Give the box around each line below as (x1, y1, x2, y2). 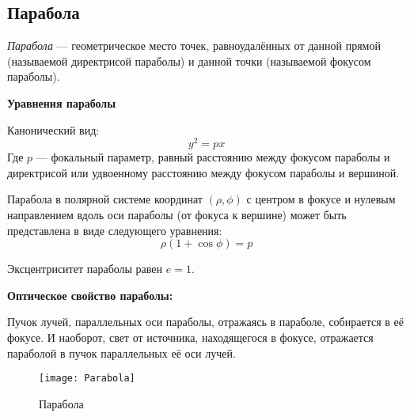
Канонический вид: (7, 121, 100, 138)
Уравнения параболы (7, 94, 116, 111)
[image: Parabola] (39, 373, 135, 385)
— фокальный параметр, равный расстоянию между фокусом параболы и (36, 149, 390, 165)
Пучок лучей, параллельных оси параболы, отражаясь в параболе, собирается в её (7, 313, 404, 330)
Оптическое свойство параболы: (7, 286, 173, 303)
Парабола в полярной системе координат (7, 191, 203, 207)
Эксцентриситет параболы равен (7, 260, 163, 277)
